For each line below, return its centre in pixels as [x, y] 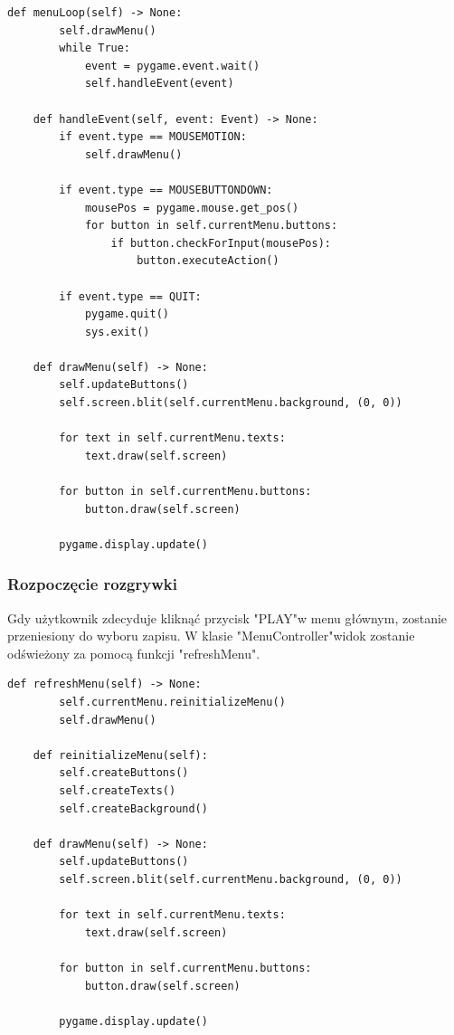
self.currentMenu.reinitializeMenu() [172, 702]
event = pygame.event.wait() [172, 66]
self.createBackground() [133, 808]
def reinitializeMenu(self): [120, 755]
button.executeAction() [208, 261]
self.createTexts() [118, 790]
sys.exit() [117, 332]
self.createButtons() [124, 773]
